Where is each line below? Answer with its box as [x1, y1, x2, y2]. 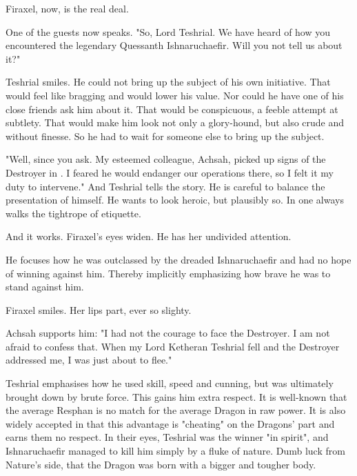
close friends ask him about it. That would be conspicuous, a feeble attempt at [6, 101, 338, 116]
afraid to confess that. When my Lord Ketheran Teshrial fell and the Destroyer [6, 339, 340, 353]
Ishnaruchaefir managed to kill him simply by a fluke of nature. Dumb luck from [6, 444, 345, 458]
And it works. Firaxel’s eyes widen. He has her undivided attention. [6, 229, 292, 244]
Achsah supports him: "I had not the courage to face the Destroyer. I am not [6, 326, 330, 340]
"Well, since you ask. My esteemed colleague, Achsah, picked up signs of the [6, 152, 326, 166]
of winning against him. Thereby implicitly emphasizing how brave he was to [6, 266, 331, 280]
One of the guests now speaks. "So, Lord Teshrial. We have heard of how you [6, 24, 331, 39]
